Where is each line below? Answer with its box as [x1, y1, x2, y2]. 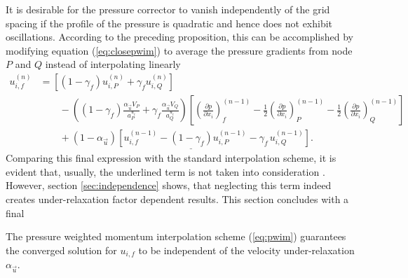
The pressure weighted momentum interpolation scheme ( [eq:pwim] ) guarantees [6, 229, 346, 244]
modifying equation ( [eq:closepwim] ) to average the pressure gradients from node [6, 43, 353, 57]
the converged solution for [6, 242, 117, 257]
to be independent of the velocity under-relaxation [138, 242, 355, 257]
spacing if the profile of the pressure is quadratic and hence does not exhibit [6, 15, 333, 30]
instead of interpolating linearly [45, 57, 181, 71]
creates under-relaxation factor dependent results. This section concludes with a [6, 192, 349, 207]
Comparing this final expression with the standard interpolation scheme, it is [6, 151, 336, 165]
